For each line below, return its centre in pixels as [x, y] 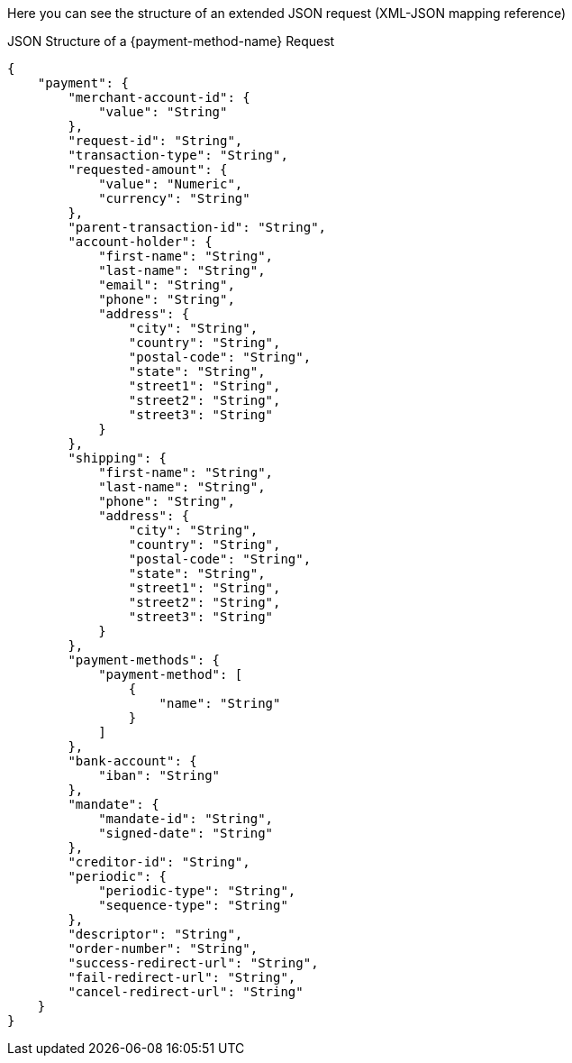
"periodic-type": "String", [197, 891]
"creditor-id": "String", [159, 862]
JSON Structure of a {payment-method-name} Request [171, 41]
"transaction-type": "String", [178, 155]
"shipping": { [118, 458]
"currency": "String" [174, 198]
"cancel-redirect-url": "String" [186, 992]
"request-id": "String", [155, 141]
